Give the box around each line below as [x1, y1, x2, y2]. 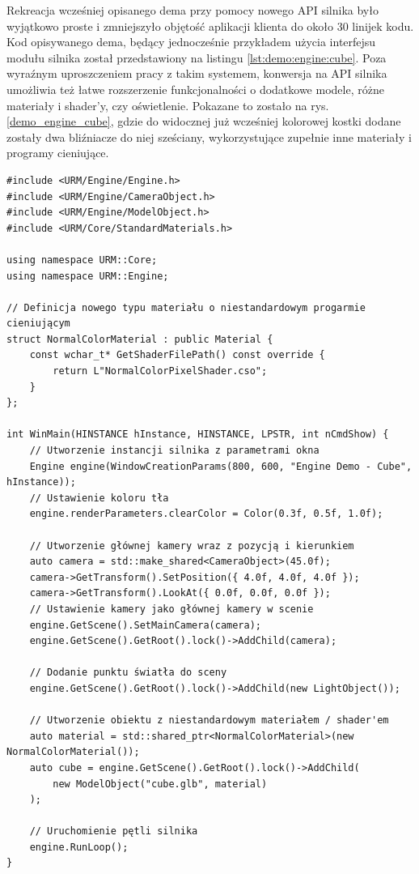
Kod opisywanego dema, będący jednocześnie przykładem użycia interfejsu [6, 33, 376, 50]
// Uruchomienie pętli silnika [29, 825, 198, 838]
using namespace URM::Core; [6, 254, 158, 266]
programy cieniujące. [6, 144, 109, 161]
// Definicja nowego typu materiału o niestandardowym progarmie [6, 301, 366, 313]
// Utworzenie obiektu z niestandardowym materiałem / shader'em [29, 714, 389, 727]
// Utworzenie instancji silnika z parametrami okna [29, 445, 320, 457]
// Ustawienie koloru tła [29, 492, 169, 504]
